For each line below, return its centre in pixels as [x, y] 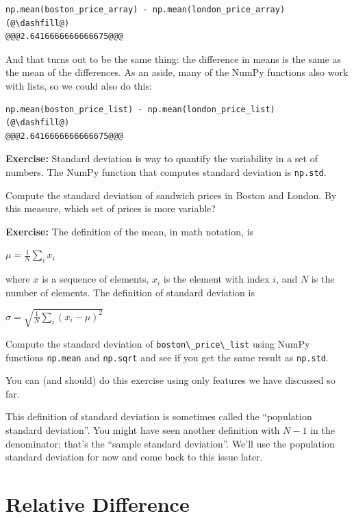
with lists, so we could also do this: [79, 85]
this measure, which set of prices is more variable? [111, 208]
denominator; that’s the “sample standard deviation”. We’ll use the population [170, 443]
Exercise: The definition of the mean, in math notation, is [130, 231]
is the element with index [216, 279]
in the [323, 430]
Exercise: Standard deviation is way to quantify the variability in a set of [162, 158]
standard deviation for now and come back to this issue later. [134, 457]
